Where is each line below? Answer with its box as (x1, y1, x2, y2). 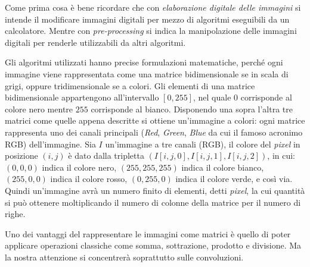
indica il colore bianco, (181, 161, 264, 173)
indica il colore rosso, (50, 172, 128, 185)
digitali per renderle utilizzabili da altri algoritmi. (5, 36, 186, 48)
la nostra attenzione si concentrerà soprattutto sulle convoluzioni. (5, 250, 244, 263)
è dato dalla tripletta (68, 149, 144, 162)
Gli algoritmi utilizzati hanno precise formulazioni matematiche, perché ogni (5, 56, 283, 68)
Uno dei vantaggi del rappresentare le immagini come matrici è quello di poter (5, 227, 291, 240)
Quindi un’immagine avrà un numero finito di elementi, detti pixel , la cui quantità (5, 184, 305, 196)
